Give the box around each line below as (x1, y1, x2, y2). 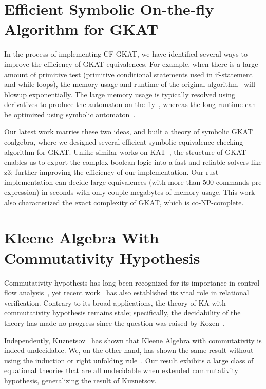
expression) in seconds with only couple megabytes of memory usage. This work (4, 187, 255, 198)
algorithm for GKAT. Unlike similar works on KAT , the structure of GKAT (4, 146, 246, 157)
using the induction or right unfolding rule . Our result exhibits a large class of (4, 355, 254, 365)
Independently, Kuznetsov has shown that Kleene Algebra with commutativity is (4, 334, 262, 345)
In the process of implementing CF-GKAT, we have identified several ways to (4, 48, 248, 59)
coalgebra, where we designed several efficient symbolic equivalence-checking (4, 136, 243, 147)
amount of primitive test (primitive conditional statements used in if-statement (4, 68, 253, 79)
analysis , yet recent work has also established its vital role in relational (19, 287, 249, 298)
